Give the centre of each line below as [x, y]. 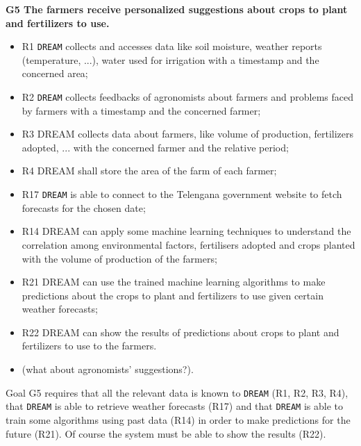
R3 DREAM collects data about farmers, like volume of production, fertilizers [188, 134]
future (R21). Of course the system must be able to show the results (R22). [166, 433]
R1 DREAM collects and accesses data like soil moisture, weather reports [172, 46]
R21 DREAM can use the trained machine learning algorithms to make [174, 282]
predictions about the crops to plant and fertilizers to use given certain [173, 295]
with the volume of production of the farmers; [119, 258]
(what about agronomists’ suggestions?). [108, 369]
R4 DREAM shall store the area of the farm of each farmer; [149, 171]
